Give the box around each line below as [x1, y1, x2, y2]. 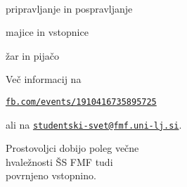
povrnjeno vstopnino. [6, 168, 96, 183]
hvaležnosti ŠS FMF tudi [6, 154, 113, 169]
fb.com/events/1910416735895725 [6, 96, 157, 107]
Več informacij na [6, 72, 82, 86]
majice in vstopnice [6, 25, 89, 39]
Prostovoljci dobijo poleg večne [6, 141, 139, 155]
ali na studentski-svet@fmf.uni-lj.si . [6, 117, 182, 131]
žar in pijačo [6, 48, 59, 63]
